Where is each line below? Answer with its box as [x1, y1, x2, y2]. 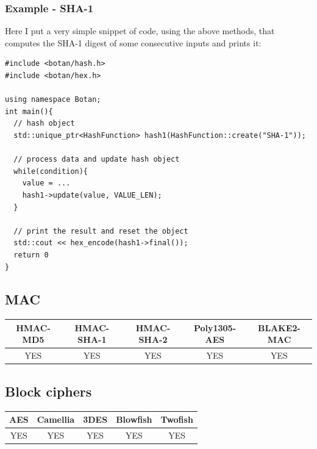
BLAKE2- [257, 321, 301, 334]
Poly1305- [193, 321, 237, 334]
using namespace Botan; [5, 95, 101, 104]
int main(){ [5, 107, 53, 116]
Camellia [37, 413, 75, 426]
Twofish [160, 413, 193, 426]
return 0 [13, 250, 49, 259]
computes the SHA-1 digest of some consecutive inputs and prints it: [5, 36, 262, 49]
